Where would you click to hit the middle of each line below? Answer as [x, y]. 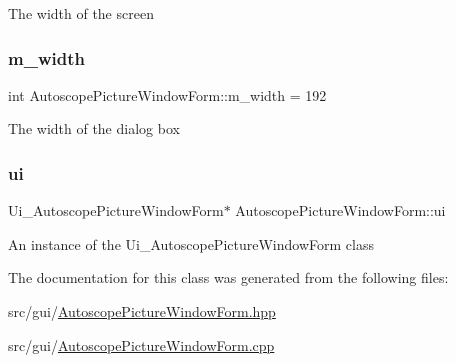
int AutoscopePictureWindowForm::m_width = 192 [167, 94]
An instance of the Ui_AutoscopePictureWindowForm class [191, 243]
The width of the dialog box [94, 128]
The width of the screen [81, 13]
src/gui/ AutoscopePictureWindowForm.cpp [141, 344]
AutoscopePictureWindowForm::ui [340, 210]
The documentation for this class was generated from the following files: [228, 277]
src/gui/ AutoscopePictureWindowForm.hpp [142, 311]
